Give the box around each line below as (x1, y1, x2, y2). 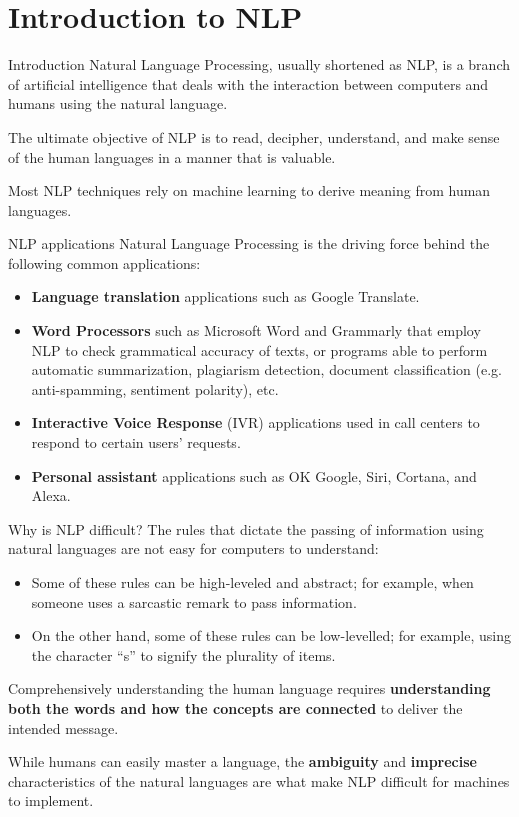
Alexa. (31, 485, 71, 506)
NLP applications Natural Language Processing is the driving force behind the (8, 233, 490, 254)
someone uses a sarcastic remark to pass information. (31, 591, 357, 612)
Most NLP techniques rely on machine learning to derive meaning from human (8, 180, 491, 201)
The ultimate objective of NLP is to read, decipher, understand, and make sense (8, 126, 500, 147)
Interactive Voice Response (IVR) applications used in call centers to (31, 412, 480, 433)
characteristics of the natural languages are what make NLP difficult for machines (8, 770, 510, 791)
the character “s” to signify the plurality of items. (31, 644, 336, 665)
